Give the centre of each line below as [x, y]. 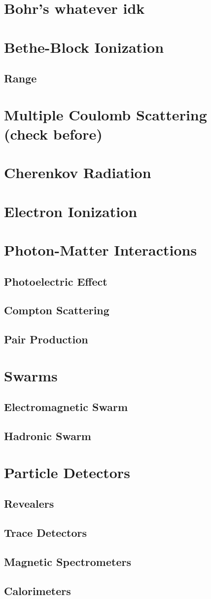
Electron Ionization [71, 211]
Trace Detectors [46, 533]
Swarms [31, 375]
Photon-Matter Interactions [101, 250]
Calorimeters [37, 590]
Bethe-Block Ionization [84, 47]
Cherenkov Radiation [78, 172]
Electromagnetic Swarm [66, 407]
